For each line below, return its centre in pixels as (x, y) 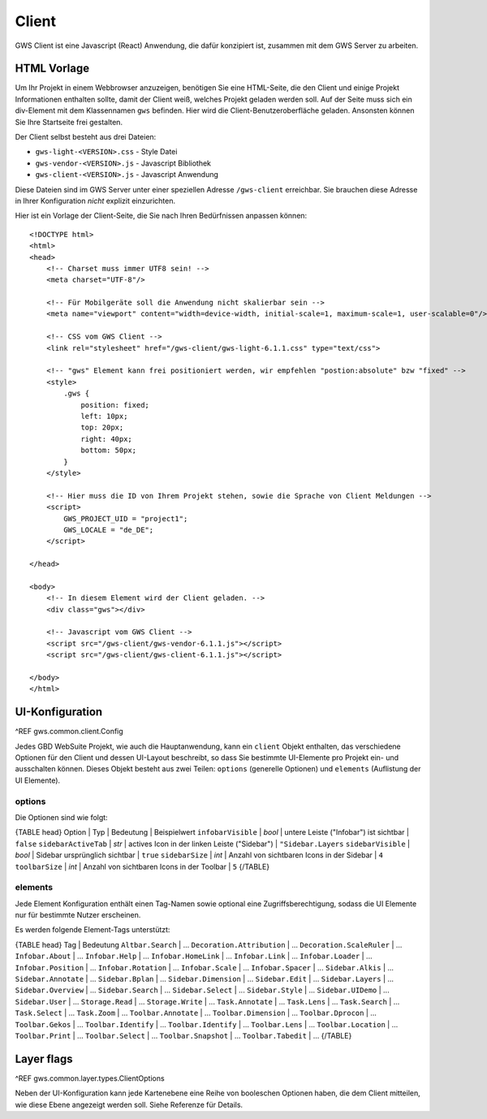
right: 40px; (107, 439)
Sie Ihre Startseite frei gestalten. (69, 122)
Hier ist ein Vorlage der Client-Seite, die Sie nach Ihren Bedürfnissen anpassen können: (161, 216)
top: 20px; (102, 428)
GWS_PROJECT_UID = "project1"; (126, 518)
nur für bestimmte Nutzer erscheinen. (78, 915)
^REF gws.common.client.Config (69, 732)
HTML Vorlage (52, 69)
